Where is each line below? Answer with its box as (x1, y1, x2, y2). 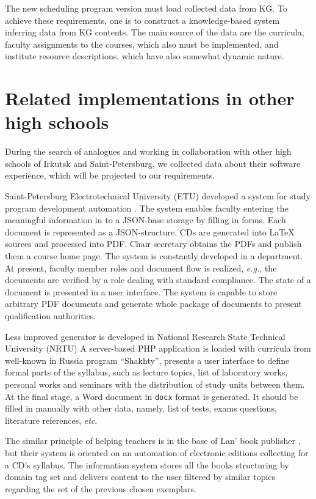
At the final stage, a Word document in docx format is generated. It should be (5, 390, 298, 402)
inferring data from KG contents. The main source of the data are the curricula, (5, 26, 304, 39)
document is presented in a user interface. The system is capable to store (5, 285, 278, 298)
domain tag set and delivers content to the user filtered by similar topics (5, 470, 276, 483)
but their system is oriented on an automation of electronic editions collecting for (5, 446, 309, 459)
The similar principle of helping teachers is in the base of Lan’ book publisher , (5, 434, 301, 447)
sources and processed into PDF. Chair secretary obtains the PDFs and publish (5, 237, 302, 250)
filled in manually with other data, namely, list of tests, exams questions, (5, 402, 277, 415)
